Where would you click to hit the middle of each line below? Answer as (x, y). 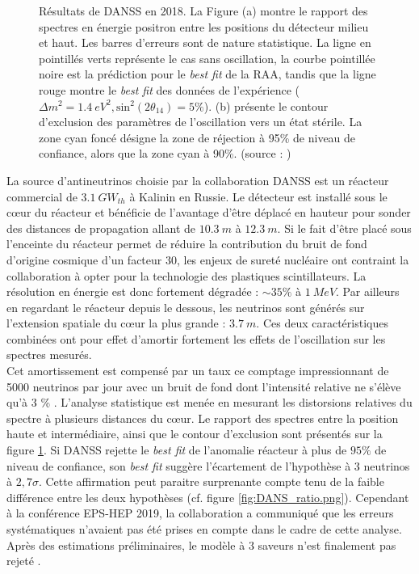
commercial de (42, 196)
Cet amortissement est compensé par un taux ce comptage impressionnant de (198, 371)
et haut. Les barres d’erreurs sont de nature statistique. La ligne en (205, 42)
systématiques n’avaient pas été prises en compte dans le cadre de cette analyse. (204, 529)
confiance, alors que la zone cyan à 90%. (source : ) (165, 153)
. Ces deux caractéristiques (322, 323)
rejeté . (24, 561)
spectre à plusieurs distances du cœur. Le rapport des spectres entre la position (203, 418)
